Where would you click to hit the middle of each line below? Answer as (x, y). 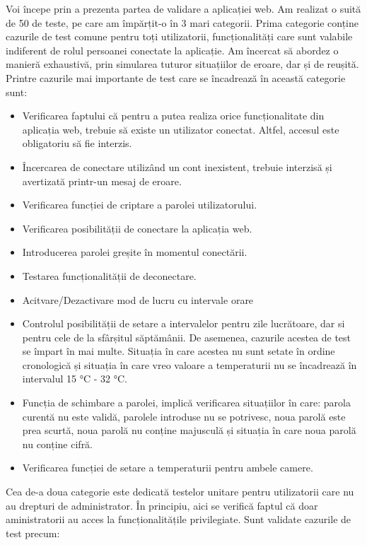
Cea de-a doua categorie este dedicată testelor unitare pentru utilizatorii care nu (180, 492)
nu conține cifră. (58, 444)
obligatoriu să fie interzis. (77, 143)
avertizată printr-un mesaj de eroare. (102, 181)
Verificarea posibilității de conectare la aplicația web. (137, 228)
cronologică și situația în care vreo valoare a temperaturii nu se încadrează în (190, 364)
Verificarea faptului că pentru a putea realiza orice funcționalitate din (173, 116)
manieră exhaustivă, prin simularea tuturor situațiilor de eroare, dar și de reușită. (182, 64)
